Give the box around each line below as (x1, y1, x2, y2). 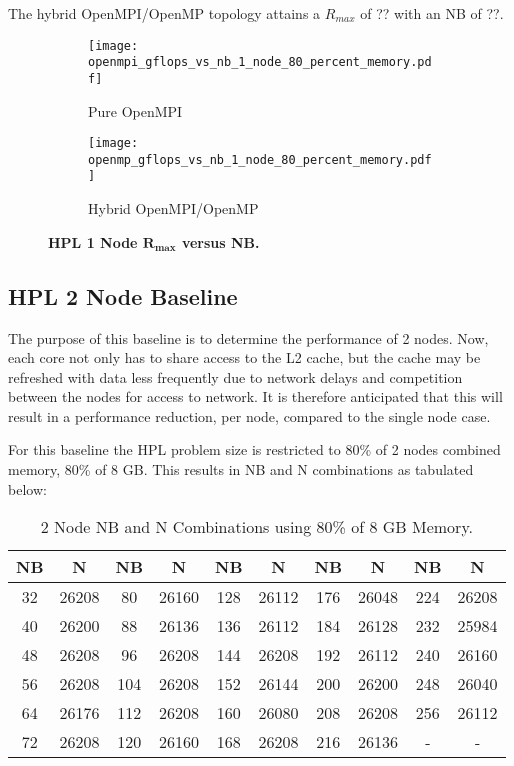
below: (8, 478, 47, 499)
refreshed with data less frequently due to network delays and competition (8, 366, 463, 387)
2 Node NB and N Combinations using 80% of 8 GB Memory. (40, 515, 473, 539)
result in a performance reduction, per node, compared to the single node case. (8, 405, 491, 426)
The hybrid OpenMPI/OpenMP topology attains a (8, 3, 321, 23)
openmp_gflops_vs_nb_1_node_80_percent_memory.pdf (88, 152, 432, 167)
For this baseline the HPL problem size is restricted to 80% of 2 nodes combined (8, 439, 501, 460)
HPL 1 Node (48, 231, 138, 252)
